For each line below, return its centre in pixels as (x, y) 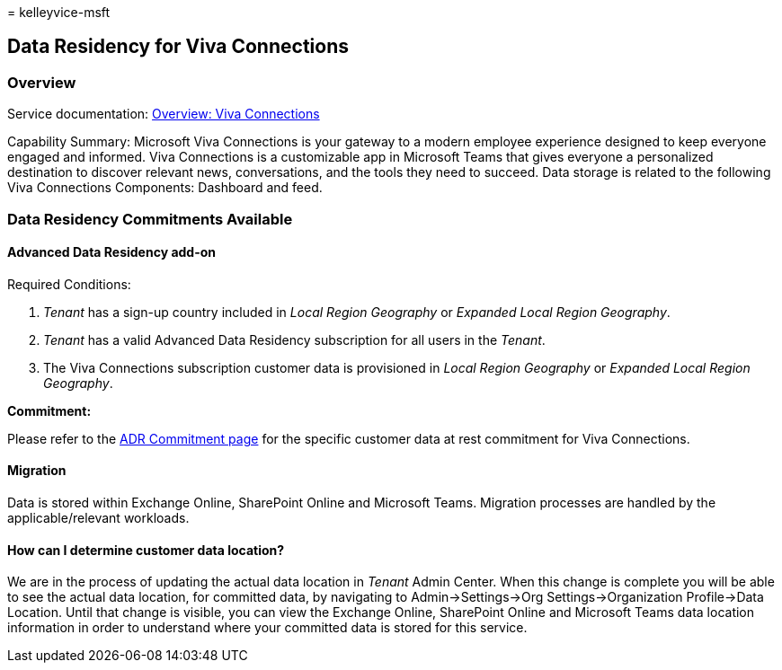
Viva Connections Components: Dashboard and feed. (165, 188)
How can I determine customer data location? (146, 550)
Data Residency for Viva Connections (178, 47)
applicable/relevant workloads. (98, 518)
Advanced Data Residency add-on (112, 252)
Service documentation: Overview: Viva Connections (164, 114)
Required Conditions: (69, 284)
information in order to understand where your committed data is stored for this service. (267, 628)
